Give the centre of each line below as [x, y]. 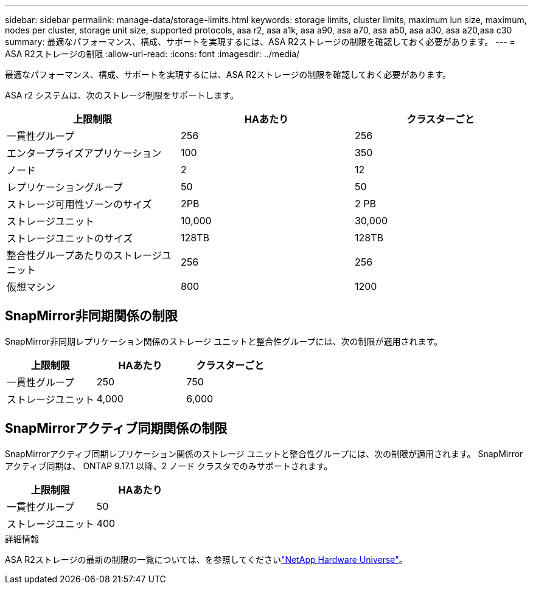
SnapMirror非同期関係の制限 [91, 316]
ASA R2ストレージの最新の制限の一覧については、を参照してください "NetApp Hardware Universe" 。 [206, 559]
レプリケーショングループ [65, 187]
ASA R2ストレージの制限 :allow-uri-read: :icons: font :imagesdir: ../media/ [152, 54]
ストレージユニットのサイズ [70, 238]
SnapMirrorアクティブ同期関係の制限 [116, 429]
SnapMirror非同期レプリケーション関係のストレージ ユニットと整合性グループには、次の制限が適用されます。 [224, 341]
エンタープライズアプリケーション [84, 153]
